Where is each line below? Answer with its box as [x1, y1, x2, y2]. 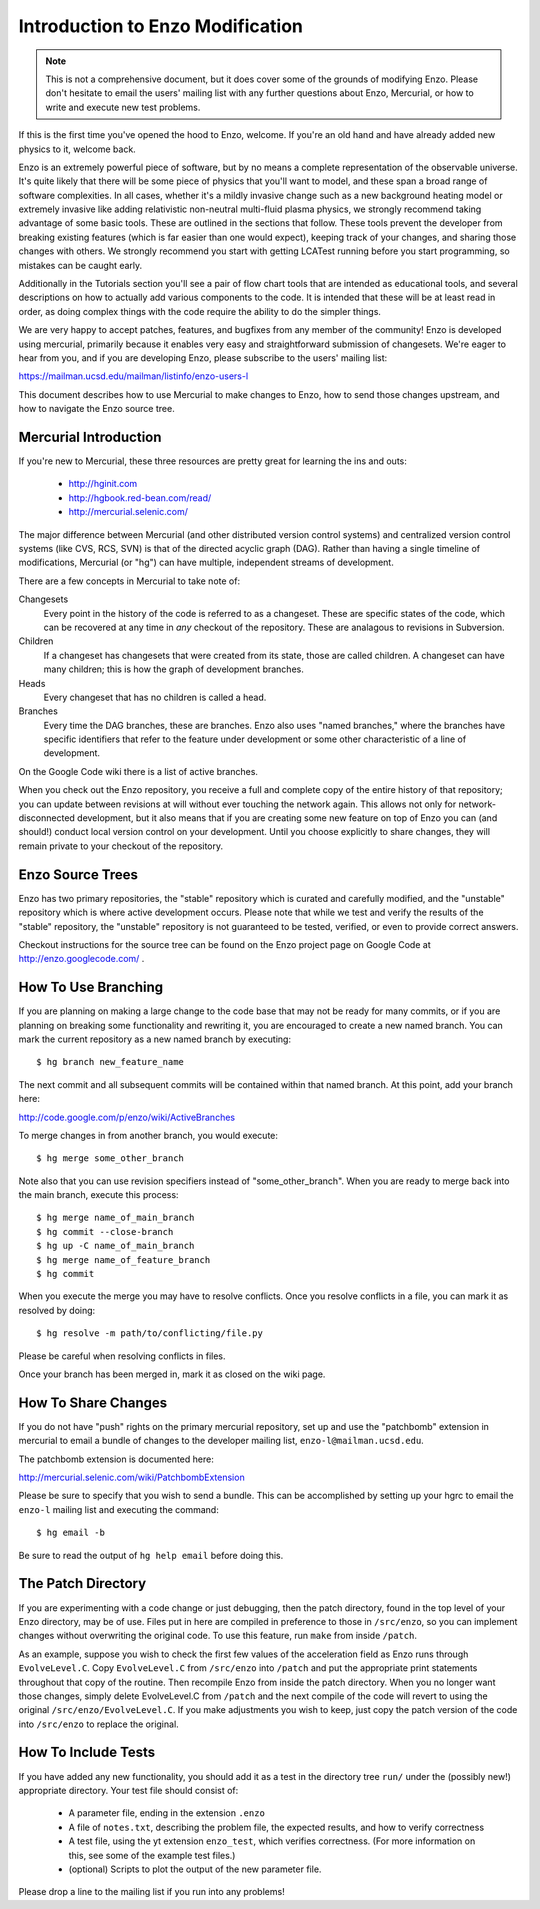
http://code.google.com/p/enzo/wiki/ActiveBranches [18, 1111, 235, 1123]
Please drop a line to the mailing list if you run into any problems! [18, 1886, 285, 1898]
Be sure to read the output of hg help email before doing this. [18, 1549, 284, 1561]
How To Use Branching [18, 979, 164, 996]
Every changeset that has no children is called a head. [43, 691, 267, 703]
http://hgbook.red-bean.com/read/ [68, 491, 212, 504]
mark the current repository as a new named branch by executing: [18, 1033, 292, 1045]
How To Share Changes [18, 1394, 168, 1411]
